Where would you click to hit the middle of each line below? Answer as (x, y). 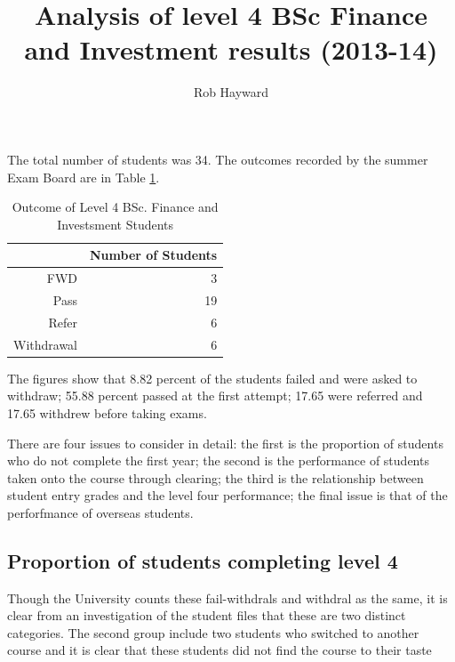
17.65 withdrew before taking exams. (107, 412)
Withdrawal (46, 344)
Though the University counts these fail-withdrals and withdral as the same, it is (227, 597)
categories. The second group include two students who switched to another (213, 632)
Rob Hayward (231, 92)
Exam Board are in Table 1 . (84, 177)
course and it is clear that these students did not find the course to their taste (220, 650)
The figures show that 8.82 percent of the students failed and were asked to (212, 378)
